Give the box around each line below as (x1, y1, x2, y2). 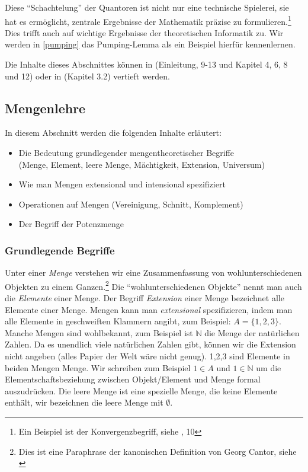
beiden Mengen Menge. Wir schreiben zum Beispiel (5, 361, 191, 374)
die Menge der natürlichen (204, 326, 300, 339)
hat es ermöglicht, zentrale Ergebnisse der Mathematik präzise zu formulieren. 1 (5, 13, 291, 27)
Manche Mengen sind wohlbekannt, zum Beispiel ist (5, 326, 193, 339)
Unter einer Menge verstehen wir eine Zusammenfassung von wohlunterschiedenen (5, 266, 302, 279)
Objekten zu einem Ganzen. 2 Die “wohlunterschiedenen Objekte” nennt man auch (5, 278, 302, 292)
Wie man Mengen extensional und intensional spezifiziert (18, 178, 226, 190)
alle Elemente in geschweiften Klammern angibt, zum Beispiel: (5, 315, 231, 327)
